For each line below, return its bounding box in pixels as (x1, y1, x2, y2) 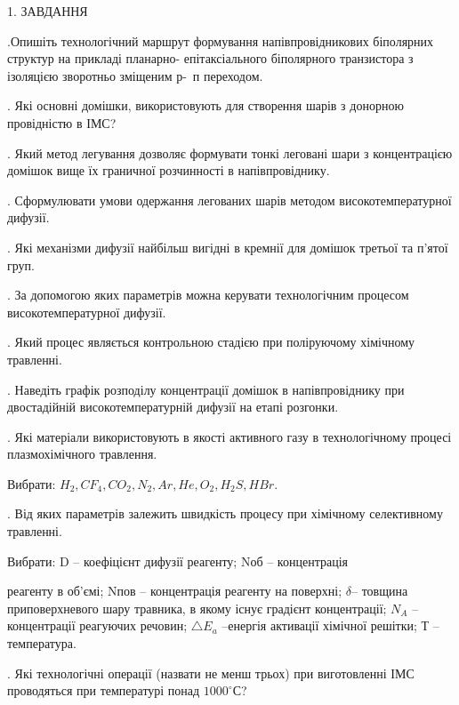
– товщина (350, 581, 408, 600)
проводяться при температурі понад (7, 681, 200, 700)
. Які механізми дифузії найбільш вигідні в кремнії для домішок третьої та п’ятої (7, 237, 448, 256)
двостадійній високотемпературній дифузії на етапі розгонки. (7, 397, 339, 416)
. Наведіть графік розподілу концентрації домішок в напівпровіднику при (7, 380, 405, 398)
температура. (7, 634, 76, 653)
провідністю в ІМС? (7, 113, 117, 132)
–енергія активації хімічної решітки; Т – (221, 616, 439, 635)
